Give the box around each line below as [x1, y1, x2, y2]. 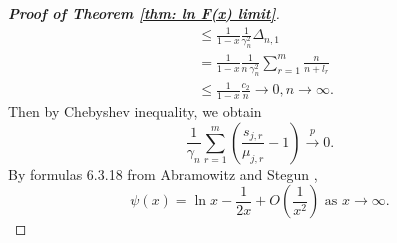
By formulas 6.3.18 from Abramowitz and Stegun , [8, 163, 318, 184]
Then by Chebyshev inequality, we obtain [8, 101, 262, 122]
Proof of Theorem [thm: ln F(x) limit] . [8, 3, 280, 23]
